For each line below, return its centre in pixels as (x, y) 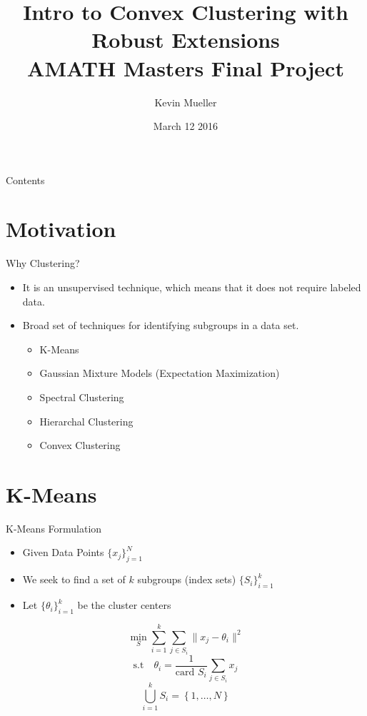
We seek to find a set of (74, 579)
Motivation (61, 229)
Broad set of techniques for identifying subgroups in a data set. (161, 325)
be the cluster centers (124, 605)
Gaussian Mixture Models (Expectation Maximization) (160, 373)
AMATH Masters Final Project (186, 67)
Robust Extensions (186, 40)
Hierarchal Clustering (86, 421)
